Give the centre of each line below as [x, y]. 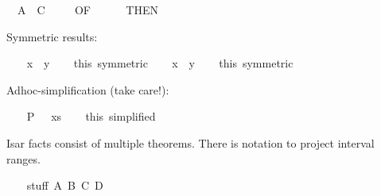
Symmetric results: [52, 36]
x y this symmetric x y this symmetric [160, 63]
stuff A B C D [65, 185]
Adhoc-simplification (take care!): [88, 89]
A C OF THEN [87, 10]
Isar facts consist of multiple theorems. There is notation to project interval [190, 142]
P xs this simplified [91, 116]
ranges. [23, 158]
